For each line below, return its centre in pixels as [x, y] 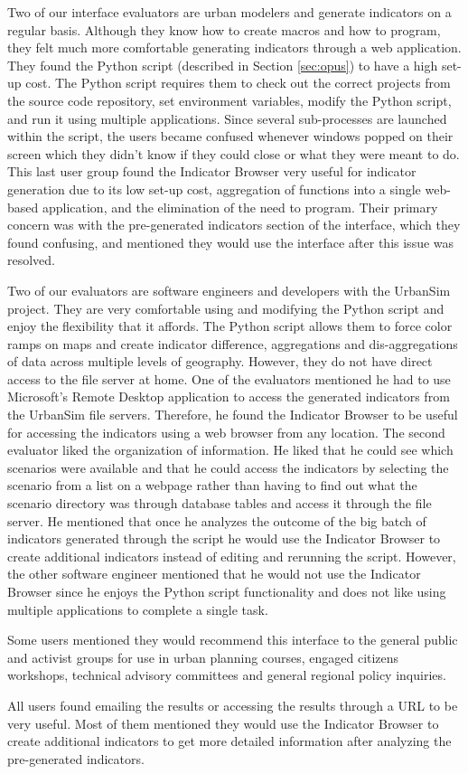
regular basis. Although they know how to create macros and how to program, [224, 29]
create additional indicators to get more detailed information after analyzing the [229, 741]
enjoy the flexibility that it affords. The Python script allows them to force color [230, 326]
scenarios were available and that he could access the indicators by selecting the [228, 467]
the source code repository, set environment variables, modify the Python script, [229, 100]
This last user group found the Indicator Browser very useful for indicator [212, 171]
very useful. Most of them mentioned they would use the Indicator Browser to [223, 723]
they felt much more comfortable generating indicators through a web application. [234, 47]
